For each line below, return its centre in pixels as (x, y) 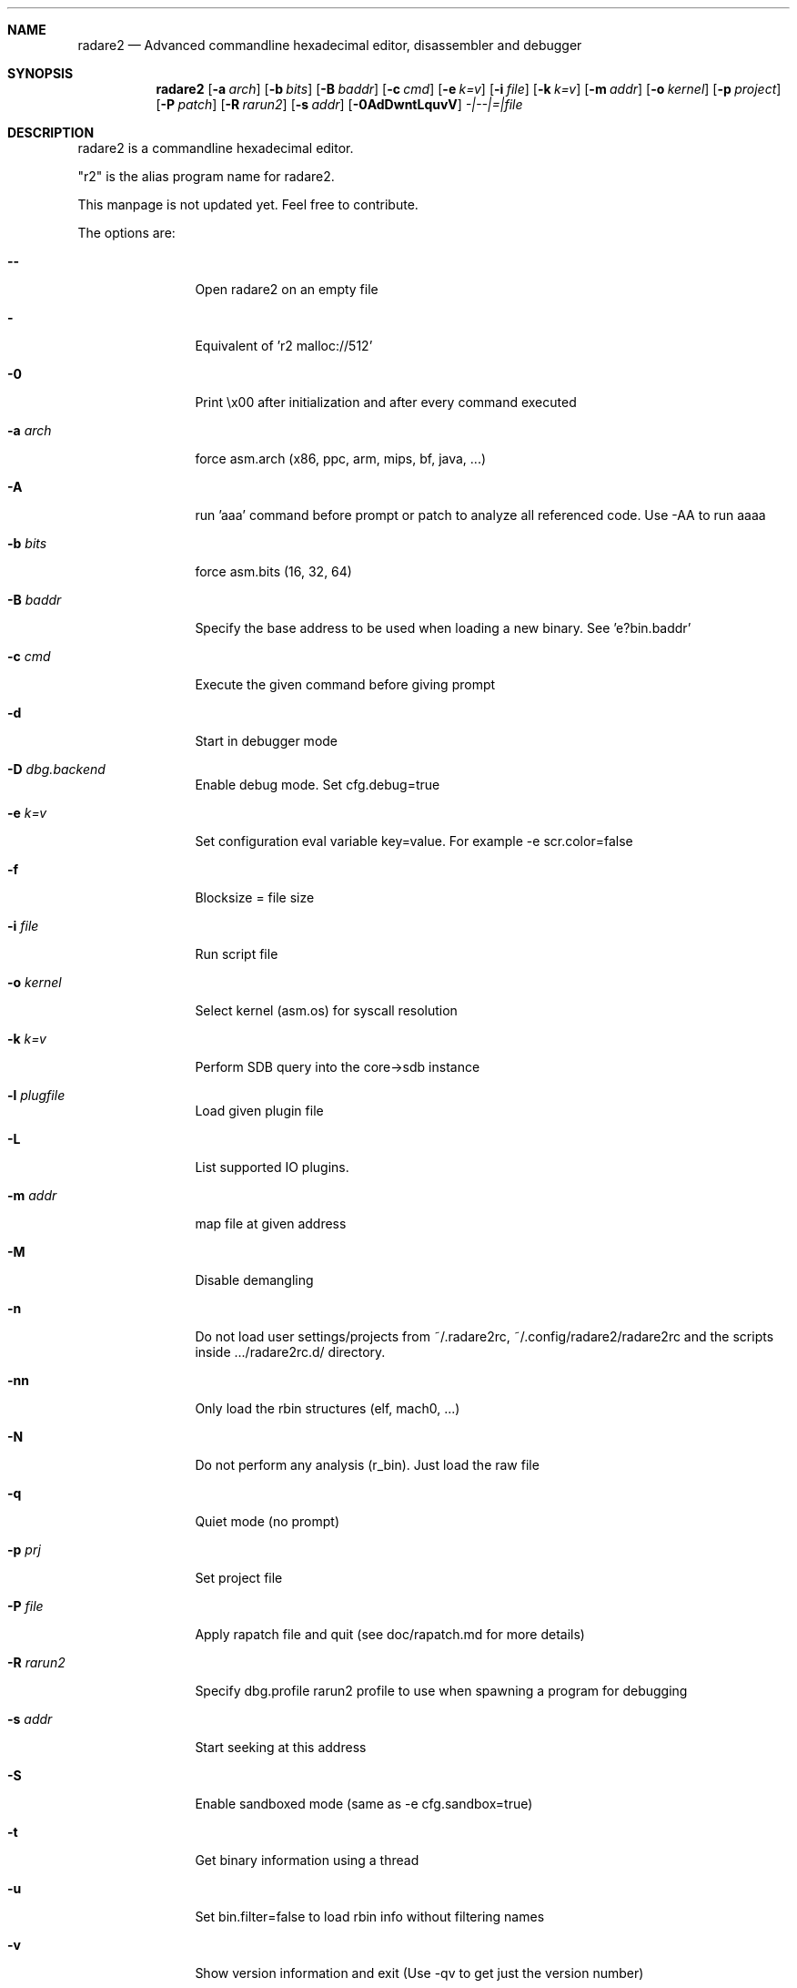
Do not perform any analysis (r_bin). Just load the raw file (367, 1465)
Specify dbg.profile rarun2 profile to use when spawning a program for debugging (441, 1691)
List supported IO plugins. (272, 1167)
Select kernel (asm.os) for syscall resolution (326, 1010)
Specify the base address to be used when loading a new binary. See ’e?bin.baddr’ (443, 628)
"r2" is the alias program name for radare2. (206, 176)
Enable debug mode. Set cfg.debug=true (318, 785)
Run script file (237, 954)
